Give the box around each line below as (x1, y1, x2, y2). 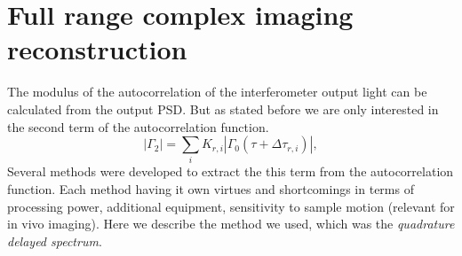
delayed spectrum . (7, 231, 102, 250)
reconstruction (7, 31, 187, 67)
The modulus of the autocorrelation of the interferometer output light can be (7, 82, 427, 101)
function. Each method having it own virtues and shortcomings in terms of (7, 180, 414, 198)
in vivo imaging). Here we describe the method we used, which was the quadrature (7, 214, 455, 233)
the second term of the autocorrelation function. (7, 117, 269, 136)
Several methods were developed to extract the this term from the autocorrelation (7, 162, 454, 181)
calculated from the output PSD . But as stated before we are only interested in (7, 99, 439, 118)
